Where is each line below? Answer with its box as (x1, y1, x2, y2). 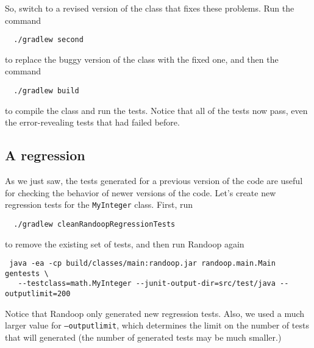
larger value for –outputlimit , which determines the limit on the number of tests (5, 319, 309, 332)
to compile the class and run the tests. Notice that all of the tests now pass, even (5, 104, 308, 116)
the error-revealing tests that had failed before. (5, 116, 180, 129)
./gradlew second (13, 35, 84, 44)
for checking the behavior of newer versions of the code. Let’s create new (5, 186, 276, 199)
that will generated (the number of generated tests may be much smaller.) (5, 331, 282, 344)
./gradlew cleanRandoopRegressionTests (13, 219, 176, 229)
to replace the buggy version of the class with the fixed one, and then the (5, 52, 279, 65)
